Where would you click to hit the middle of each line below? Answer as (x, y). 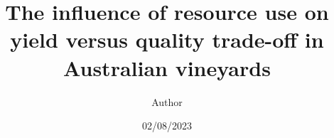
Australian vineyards (167, 67)
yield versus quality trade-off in (167, 39)
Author (167, 101)
